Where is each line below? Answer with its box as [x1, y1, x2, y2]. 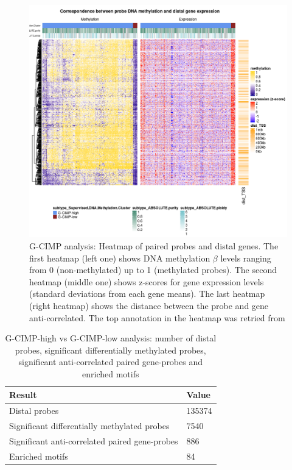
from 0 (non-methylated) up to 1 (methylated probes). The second [29, 263, 277, 276]
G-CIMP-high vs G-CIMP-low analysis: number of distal [5, 332, 217, 344]
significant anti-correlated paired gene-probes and [18, 355, 203, 368]
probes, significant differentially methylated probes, [15, 343, 206, 356]
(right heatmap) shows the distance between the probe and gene [29, 299, 269, 312]
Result [9, 388, 37, 401]
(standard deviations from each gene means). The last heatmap [29, 287, 265, 300]
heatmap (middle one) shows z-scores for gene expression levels [29, 275, 264, 288]
